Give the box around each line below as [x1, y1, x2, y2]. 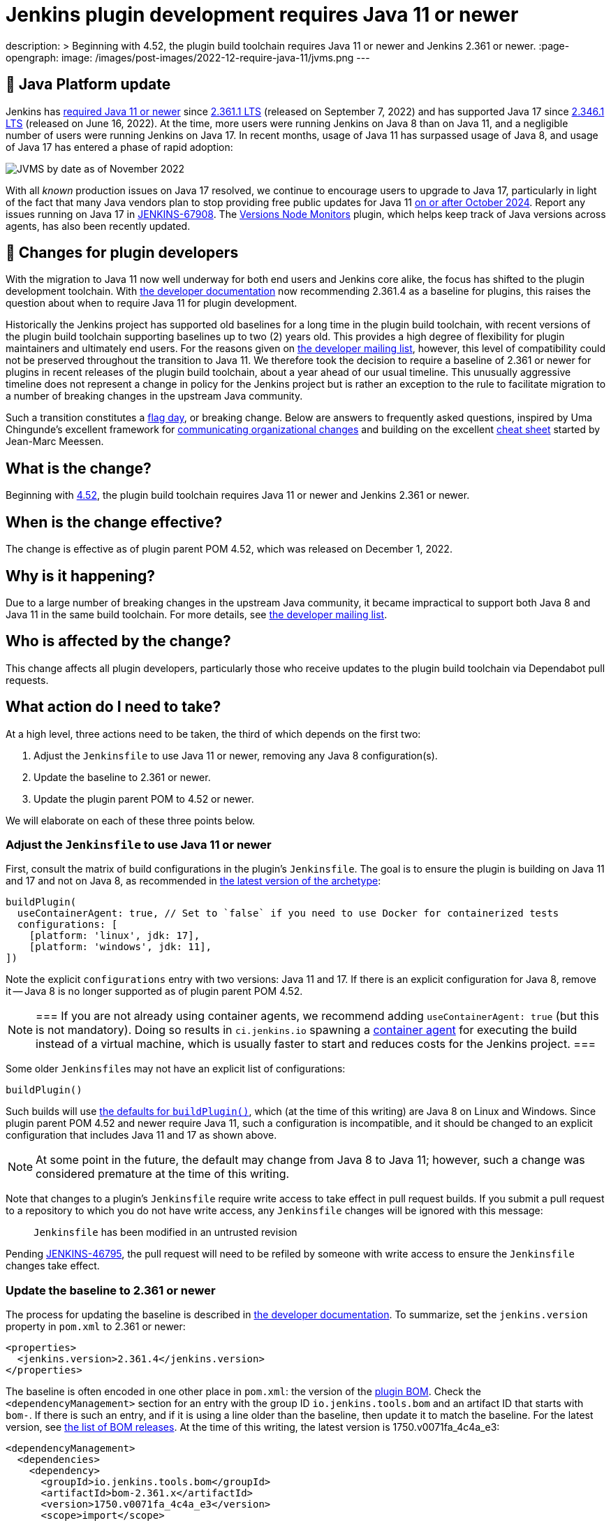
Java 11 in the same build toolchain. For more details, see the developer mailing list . [6, 608, 388, 620]
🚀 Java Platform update [6, 75, 171, 94]
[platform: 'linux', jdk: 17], [29, 930, 200, 942]
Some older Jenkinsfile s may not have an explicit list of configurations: [6, 1063, 346, 1075]
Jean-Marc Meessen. [6, 435, 104, 448]
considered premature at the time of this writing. [36, 1167, 290, 1181]
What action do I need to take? [6, 698, 221, 716]
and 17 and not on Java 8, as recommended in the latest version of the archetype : [6, 875, 381, 887]
